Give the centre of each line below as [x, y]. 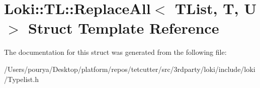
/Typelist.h [21, 79]
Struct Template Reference [124, 28]
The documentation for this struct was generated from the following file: [115, 52]
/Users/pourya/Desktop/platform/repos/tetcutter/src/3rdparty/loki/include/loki [130, 69]
